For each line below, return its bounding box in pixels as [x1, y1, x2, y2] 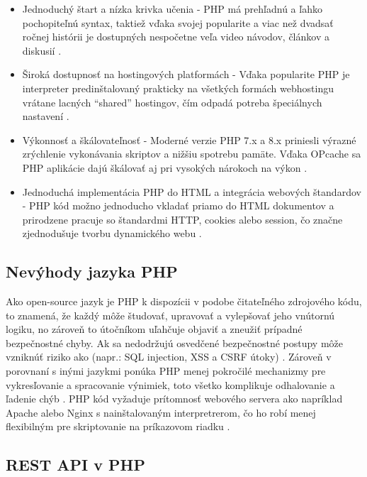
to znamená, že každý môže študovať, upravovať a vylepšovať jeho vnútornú [6, 307, 335, 322]
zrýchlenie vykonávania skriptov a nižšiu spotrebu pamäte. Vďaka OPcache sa [22, 146, 361, 161]
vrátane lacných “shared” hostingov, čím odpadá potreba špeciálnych [22, 94, 322, 109]
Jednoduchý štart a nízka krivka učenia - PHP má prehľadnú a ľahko [22, 1, 322, 16]
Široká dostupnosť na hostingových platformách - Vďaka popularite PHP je [22, 67, 350, 82]
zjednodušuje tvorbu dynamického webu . [22, 226, 202, 241]
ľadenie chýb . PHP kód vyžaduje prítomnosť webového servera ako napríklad [6, 391, 343, 406]
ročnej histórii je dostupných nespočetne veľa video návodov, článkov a [22, 29, 329, 44]
